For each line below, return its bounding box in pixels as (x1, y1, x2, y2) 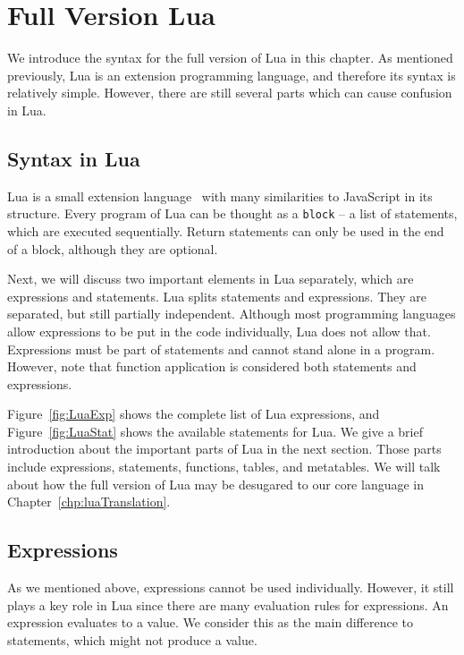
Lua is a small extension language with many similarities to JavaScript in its (7, 186, 433, 205)
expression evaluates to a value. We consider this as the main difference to (7, 613, 413, 632)
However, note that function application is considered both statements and (7, 357, 417, 376)
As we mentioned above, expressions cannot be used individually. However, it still (7, 578, 454, 597)
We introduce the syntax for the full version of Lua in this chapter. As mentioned (7, 48, 453, 67)
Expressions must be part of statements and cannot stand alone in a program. (7, 339, 435, 358)
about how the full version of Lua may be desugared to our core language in (7, 474, 425, 493)
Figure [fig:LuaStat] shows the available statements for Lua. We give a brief (7, 421, 423, 440)
